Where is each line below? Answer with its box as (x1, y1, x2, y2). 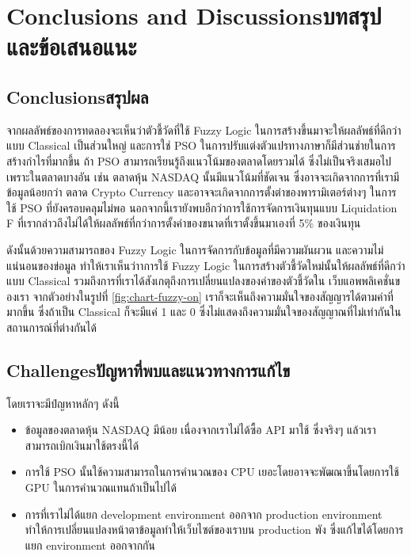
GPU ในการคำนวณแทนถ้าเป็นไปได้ (25, 479, 177, 496)
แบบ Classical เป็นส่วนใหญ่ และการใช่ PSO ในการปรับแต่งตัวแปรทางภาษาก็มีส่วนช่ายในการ (6, 137, 396, 154)
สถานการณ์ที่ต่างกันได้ (6, 318, 97, 335)
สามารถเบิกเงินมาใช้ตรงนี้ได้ (25, 436, 139, 453)
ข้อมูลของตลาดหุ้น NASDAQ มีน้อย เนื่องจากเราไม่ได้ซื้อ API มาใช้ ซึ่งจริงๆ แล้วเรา (25, 421, 376, 438)
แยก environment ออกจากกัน (25, 536, 155, 553)
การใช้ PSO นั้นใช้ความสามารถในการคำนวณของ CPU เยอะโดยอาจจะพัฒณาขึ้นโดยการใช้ (25, 463, 399, 480)
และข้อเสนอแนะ (6, 30, 137, 63)
